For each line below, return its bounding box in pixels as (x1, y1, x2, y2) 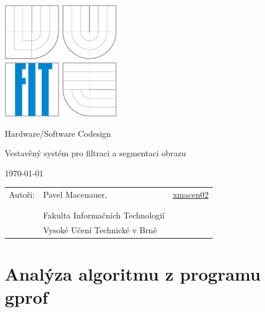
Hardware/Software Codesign (5, 127, 111, 139)
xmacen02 (173, 188, 209, 201)
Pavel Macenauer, (43, 188, 107, 201)
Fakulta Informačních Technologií (43, 209, 165, 221)
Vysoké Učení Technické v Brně (43, 224, 157, 236)
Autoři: (9, 188, 35, 201)
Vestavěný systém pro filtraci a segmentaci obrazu (5, 147, 186, 159)
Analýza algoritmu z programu (5, 261, 261, 285)
